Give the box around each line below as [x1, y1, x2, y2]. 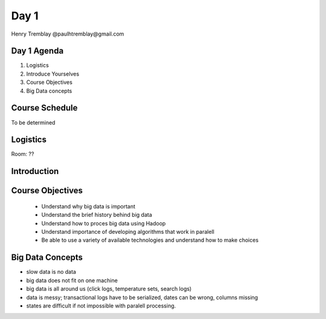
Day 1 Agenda [11, 46, 64, 56]
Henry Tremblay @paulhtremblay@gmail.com [11, 30, 124, 37]
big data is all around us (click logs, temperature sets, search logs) [26, 285, 192, 292]
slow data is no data [26, 268, 77, 275]
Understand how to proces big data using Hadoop [41, 219, 166, 227]
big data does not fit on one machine [26, 277, 118, 284]
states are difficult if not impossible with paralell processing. [26, 302, 176, 309]
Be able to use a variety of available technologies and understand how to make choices [41, 236, 259, 244]
